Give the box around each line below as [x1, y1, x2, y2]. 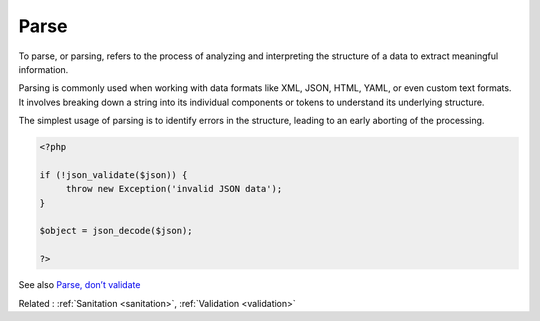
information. [18, 63, 69, 75]
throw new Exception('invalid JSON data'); [65, 183, 283, 195]
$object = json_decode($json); [39, 225, 194, 237]
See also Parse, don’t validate [18, 279, 141, 291]
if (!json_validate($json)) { [39, 169, 188, 180]
